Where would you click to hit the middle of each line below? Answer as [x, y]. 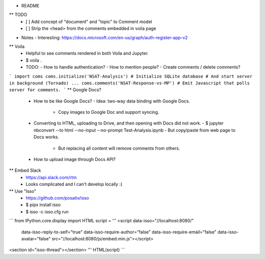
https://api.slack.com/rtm [51, 177]
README [30, 6]
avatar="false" [36, 238]
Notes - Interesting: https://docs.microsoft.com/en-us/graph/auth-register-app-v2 [105, 37]
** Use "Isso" [23, 191]
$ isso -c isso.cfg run [47, 211]
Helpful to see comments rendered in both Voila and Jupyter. [87, 53]
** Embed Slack [25, 170]
